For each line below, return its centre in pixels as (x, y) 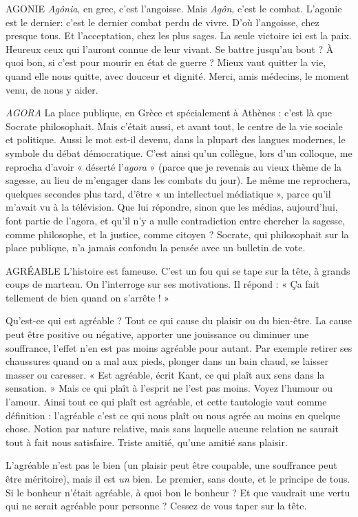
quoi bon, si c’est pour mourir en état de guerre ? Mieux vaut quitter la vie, (166, 62)
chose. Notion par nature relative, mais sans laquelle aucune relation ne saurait (172, 429)
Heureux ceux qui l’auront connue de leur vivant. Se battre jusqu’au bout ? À (170, 49)
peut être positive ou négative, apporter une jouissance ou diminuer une (157, 334)
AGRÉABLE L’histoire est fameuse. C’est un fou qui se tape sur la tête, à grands (178, 270)
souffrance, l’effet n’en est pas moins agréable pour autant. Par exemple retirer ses (179, 347)
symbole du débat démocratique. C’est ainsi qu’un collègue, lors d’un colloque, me (179, 152)
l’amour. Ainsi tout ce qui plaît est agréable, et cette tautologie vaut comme (166, 402)
